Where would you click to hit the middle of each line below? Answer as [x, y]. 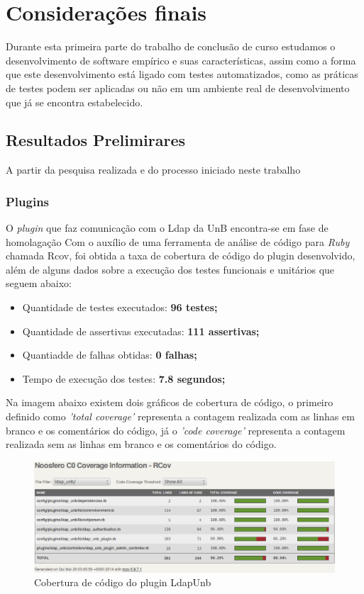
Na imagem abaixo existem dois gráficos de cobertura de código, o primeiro [170, 402]
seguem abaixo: [39, 283]
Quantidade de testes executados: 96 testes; [120, 307]
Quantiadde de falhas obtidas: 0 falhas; [110, 355]
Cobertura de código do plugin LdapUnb [123, 582]
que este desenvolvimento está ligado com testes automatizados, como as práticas [182, 74]
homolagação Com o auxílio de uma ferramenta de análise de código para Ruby [178, 241]
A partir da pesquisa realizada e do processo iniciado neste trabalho [153, 170]
